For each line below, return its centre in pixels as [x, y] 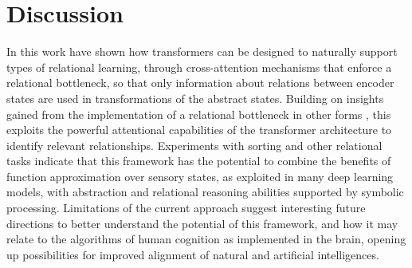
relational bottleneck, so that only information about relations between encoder [200, 83]
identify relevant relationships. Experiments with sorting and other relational [194, 145]
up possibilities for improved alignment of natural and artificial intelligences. [193, 254]
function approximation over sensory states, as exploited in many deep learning [200, 176]
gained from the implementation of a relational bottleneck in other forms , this [199, 114]
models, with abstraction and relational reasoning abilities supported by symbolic [205, 192]
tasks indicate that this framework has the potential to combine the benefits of [199, 161]
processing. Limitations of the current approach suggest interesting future [186, 208]
